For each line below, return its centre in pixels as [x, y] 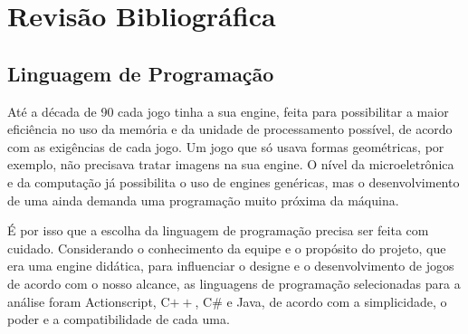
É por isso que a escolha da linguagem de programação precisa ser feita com [218, 230]
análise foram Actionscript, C [89, 301]
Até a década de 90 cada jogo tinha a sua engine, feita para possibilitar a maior [228, 111]
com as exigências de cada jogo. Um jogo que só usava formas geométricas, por [226, 146]
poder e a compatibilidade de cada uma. [119, 319]
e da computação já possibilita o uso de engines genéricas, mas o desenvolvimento [234, 181]
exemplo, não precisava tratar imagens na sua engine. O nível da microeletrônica [231, 164]
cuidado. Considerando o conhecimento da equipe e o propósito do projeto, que [227, 248]
